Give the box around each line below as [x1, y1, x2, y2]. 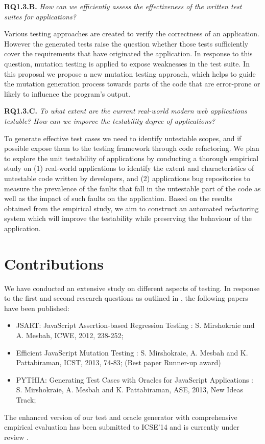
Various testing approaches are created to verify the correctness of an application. [4, 28, 259, 39]
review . [4, 431, 29, 442]
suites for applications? [4, 11, 76, 21]
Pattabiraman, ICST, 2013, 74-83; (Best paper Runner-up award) [16, 357, 221, 368]
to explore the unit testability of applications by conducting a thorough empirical [4, 152, 259, 163]
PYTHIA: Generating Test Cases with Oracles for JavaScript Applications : [16, 374, 253, 385]
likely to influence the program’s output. [4, 88, 131, 99]
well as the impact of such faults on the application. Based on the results [4, 193, 232, 204]
